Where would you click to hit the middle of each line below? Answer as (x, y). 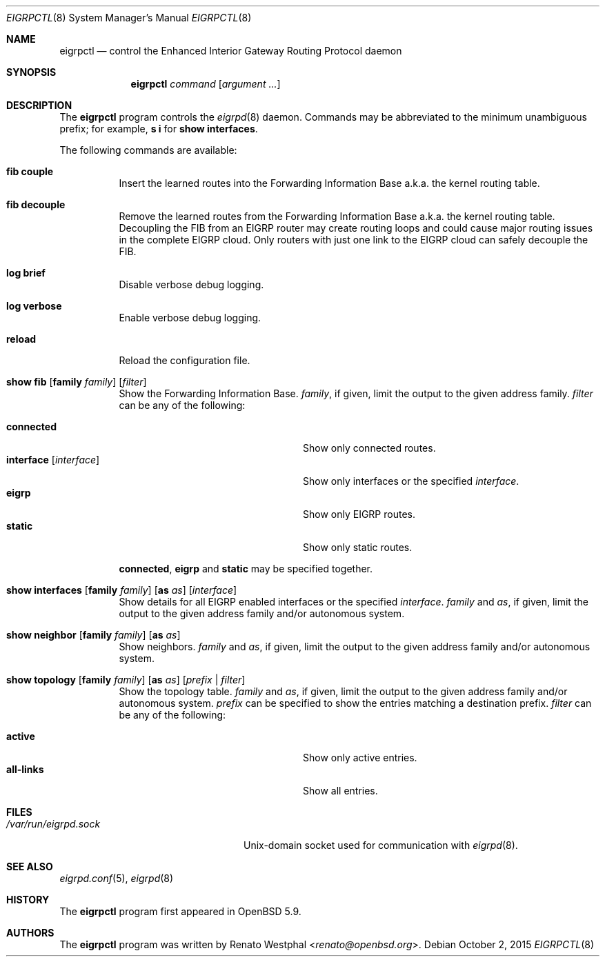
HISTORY (28, 900)
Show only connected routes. (369, 448)
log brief (26, 273)
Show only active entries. (360, 758)
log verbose (34, 306)
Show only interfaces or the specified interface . (411, 481)
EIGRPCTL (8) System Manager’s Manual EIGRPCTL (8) (129, 18)
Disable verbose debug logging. (191, 284)
